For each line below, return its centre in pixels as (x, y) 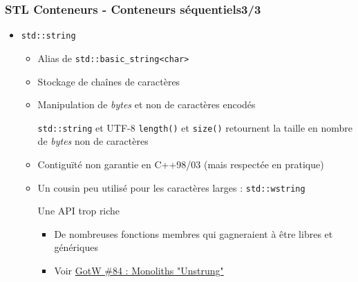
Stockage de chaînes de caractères (109, 81)
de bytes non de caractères (93, 141)
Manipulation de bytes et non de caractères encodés (147, 104)
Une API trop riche (79, 211)
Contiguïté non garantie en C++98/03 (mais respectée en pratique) (181, 164)
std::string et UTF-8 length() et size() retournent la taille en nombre (195, 127)
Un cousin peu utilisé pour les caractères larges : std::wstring (171, 187)
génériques (76, 247)
